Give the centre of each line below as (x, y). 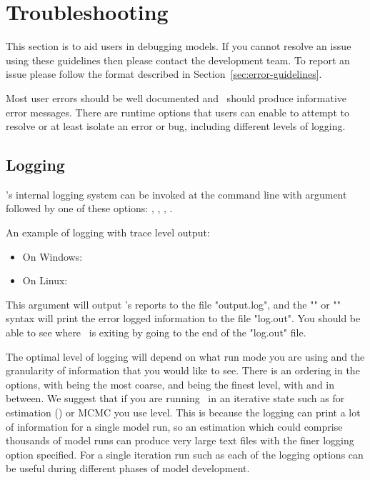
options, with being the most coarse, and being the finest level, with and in (170, 384)
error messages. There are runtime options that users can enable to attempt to (177, 112)
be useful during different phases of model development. (128, 468)
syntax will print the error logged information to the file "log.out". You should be (183, 318)
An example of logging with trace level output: (108, 232)
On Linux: (45, 280)
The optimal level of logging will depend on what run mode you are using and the (185, 356)
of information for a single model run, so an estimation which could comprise (174, 426)
